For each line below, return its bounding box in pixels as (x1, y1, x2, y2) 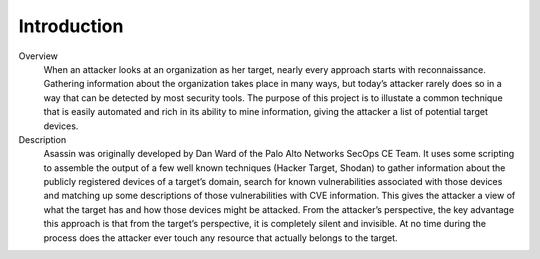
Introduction (18, 15, 124, 37)
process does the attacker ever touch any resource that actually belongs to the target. (43, 231, 399, 244)
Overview (18, 50, 59, 62)
